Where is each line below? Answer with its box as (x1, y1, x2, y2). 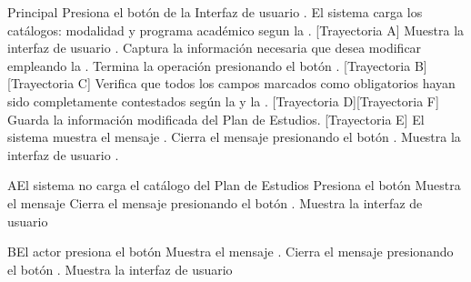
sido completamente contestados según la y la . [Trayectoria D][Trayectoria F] (7, 91, 439, 110)
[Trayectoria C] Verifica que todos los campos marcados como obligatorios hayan (7, 74, 456, 93)
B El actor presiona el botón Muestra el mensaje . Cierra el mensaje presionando (7, 242, 454, 261)
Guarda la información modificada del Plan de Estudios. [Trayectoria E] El (7, 109, 425, 128)
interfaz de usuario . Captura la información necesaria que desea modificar (7, 38, 422, 57)
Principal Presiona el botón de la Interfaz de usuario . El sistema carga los (7, 3, 423, 21)
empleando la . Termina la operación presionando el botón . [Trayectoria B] (7, 55, 427, 75)
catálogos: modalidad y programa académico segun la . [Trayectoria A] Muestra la (7, 20, 465, 39)
